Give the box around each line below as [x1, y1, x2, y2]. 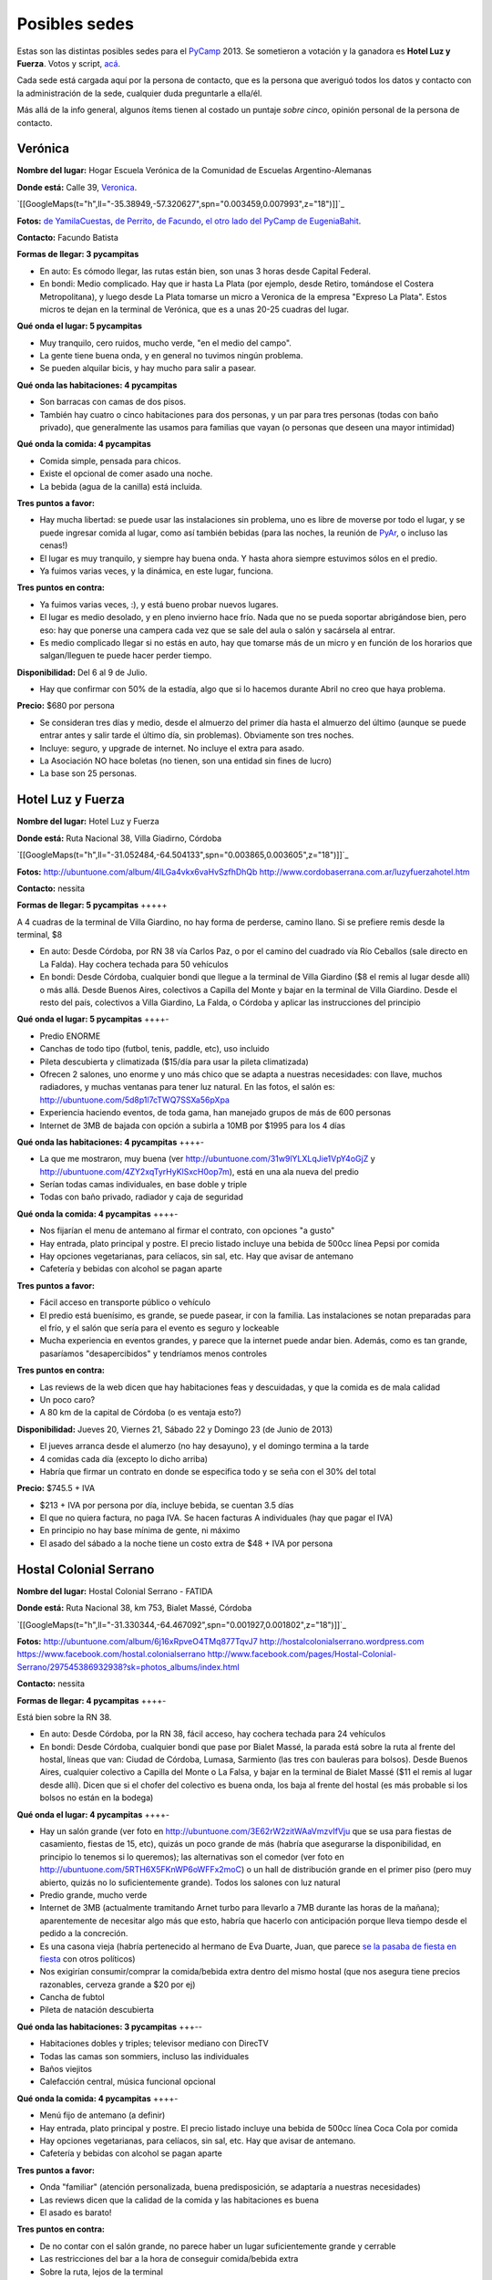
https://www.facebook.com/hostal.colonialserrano [16, 1649, 206, 1660]
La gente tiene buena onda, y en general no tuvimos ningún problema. [39, 350, 303, 361]
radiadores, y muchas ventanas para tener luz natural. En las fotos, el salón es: [39, 1082, 335, 1093]
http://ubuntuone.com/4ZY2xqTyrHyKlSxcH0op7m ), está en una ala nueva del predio [39, 1166, 359, 1176]
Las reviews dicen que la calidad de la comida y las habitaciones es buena [39, 2194, 319, 2205]
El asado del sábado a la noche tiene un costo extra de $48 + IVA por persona [39, 1538, 333, 1549]
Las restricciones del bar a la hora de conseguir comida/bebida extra [39, 2254, 299, 2264]
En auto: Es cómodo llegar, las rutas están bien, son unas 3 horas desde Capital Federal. [39, 265, 371, 276]
